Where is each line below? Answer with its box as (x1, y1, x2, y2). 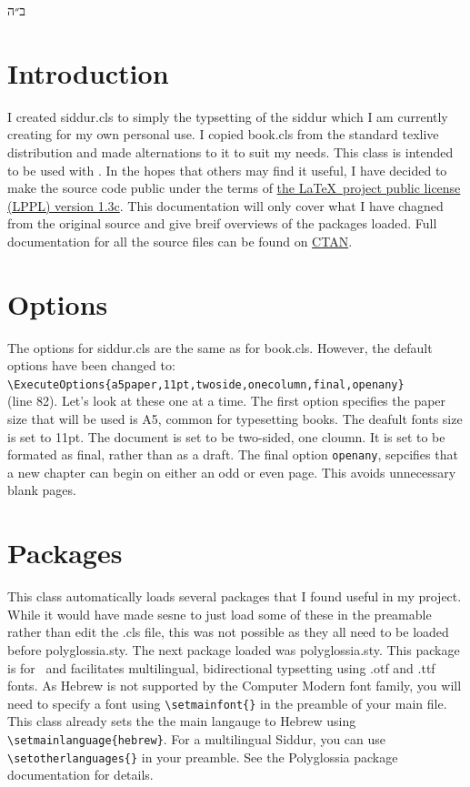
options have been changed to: (7, 356, 175, 375)
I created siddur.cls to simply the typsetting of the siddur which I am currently (7, 106, 448, 126)
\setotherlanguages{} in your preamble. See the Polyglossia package (7, 747, 398, 766)
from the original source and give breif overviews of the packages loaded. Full (7, 214, 437, 233)
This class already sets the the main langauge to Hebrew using (7, 711, 356, 731)
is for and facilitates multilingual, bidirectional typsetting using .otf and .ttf (7, 658, 435, 677)
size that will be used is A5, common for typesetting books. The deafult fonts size (7, 409, 463, 429)
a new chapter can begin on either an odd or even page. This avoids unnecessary (7, 462, 456, 481)
